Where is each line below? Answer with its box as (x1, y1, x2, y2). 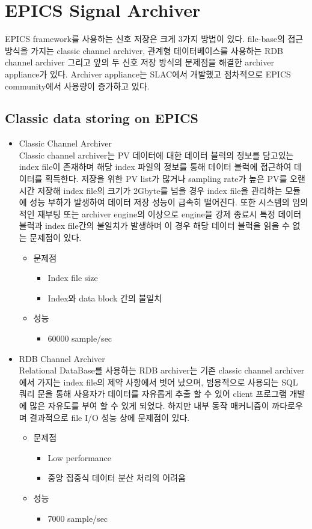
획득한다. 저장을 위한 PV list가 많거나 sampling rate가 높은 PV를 (45, 172, 287, 185)
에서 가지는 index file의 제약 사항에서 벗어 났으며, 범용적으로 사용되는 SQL (19, 375, 298, 388)
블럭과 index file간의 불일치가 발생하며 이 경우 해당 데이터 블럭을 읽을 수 (19, 219, 290, 232)
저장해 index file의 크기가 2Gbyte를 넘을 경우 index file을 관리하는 (37, 184, 283, 196)
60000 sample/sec (47, 332, 112, 345)
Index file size (47, 271, 98, 284)
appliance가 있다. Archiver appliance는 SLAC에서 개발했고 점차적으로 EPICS (5, 67, 291, 80)
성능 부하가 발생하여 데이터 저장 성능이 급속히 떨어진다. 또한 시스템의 (29, 196, 290, 208)
